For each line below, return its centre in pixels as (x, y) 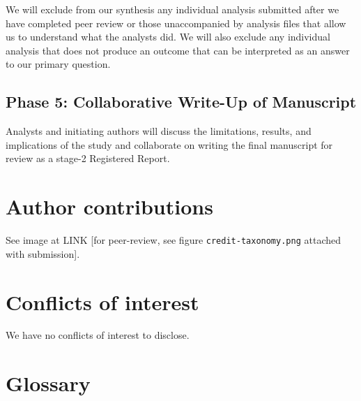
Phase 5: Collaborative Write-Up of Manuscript (181, 102)
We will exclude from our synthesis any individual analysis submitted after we (172, 9)
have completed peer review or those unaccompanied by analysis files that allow (176, 23)
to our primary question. (58, 64)
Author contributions (109, 206)
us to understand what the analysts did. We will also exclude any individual (168, 37)
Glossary (48, 383)
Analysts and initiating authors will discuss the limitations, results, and (159, 131)
